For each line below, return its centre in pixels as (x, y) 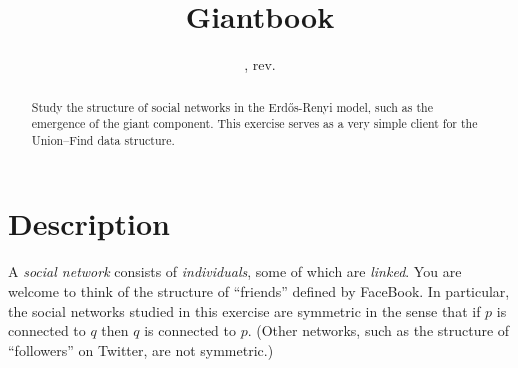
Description (89, 223)
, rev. (260, 64)
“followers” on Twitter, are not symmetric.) (141, 349)
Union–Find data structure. (103, 139)
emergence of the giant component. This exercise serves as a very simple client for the (254, 123)
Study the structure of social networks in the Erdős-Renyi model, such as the (232, 106)
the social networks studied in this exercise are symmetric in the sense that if (244, 310)
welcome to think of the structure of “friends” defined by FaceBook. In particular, (259, 291)
